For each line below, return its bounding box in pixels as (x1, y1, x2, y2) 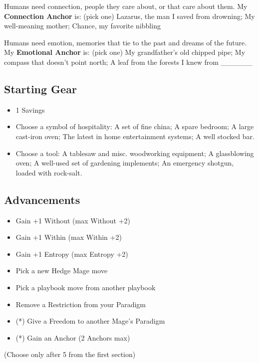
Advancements (4, 191, 80, 207)
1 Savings (15, 104, 45, 115)
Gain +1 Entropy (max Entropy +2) (15, 248, 128, 259)
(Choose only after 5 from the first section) (4, 349, 136, 360)
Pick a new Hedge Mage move (15, 265, 108, 276)
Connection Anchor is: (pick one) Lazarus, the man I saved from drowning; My (4, 10, 255, 21)
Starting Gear (4, 81, 77, 96)
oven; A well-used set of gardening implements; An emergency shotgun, (15, 158, 234, 168)
